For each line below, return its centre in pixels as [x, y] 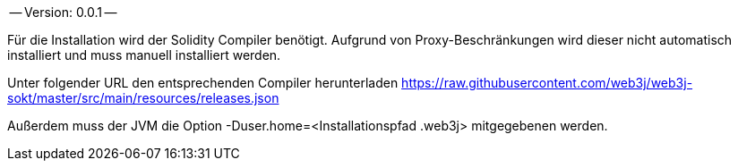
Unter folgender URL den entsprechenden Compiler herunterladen [203, 83]
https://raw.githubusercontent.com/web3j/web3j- [547, 83]
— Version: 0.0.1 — [63, 12]
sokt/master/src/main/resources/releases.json [143, 98]
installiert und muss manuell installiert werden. [144, 55]
